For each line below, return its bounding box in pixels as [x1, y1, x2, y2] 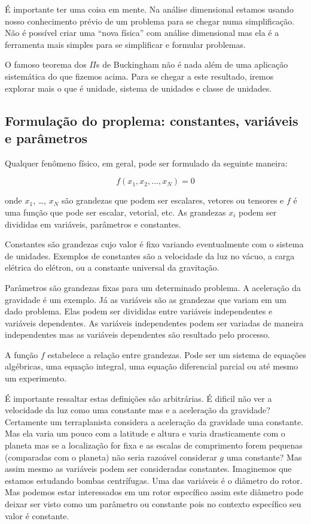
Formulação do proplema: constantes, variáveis [5, 111, 298, 129]
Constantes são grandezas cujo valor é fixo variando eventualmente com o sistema [5, 238, 304, 250]
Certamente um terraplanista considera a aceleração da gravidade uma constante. [5, 415, 303, 428]
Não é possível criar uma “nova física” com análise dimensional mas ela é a [5, 26, 279, 39]
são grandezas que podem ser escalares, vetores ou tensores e [61, 194, 284, 207]
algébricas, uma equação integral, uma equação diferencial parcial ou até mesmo [5, 360, 298, 372]
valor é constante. [5, 509, 69, 522]
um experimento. [5, 372, 67, 384]
